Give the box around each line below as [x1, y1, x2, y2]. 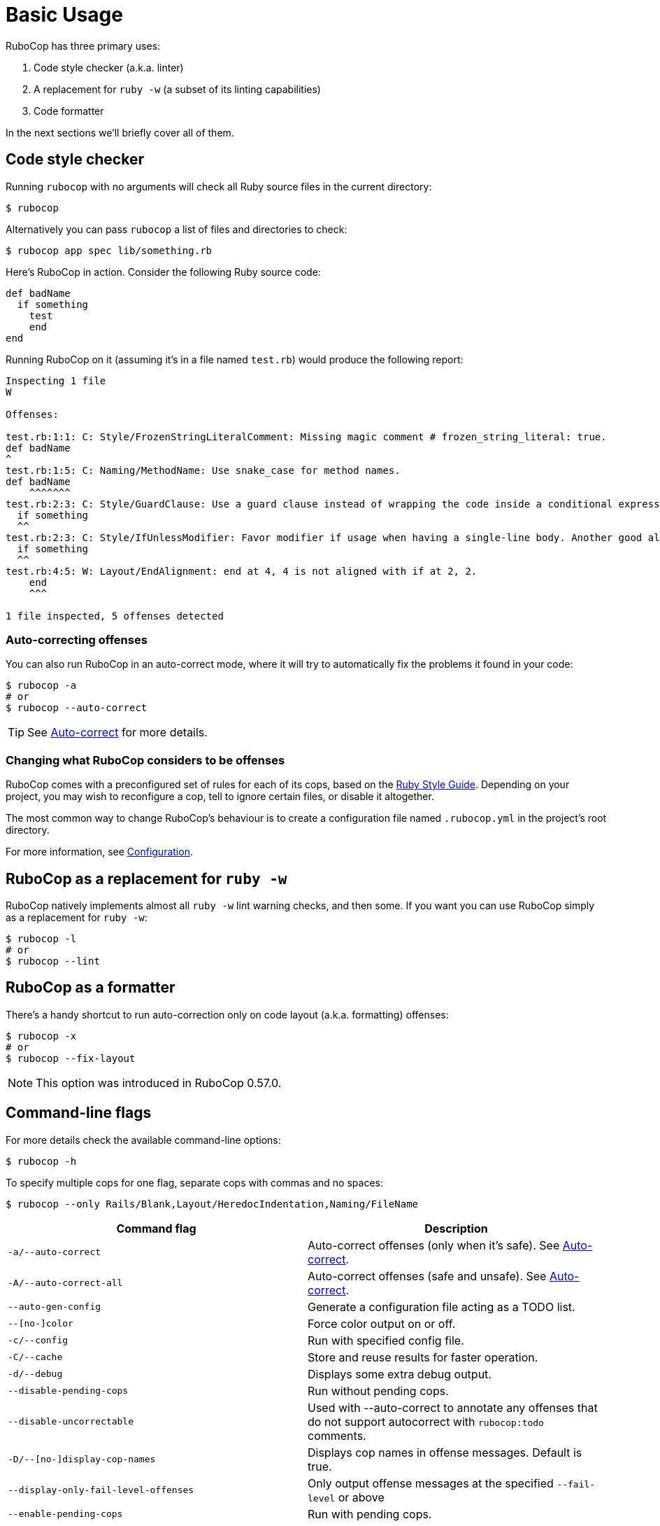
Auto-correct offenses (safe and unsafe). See [308, 1268, 547, 1283]
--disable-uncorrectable [8, 1416, 134, 1427]
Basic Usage [6, 3, 123, 27]
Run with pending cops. [308, 1506, 432, 1521]
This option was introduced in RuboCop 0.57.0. [36, 1075, 282, 1090]
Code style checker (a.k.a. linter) [34, 61, 184, 73]
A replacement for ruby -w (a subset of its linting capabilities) [34, 83, 321, 95]
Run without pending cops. [308, 1383, 449, 1398]
